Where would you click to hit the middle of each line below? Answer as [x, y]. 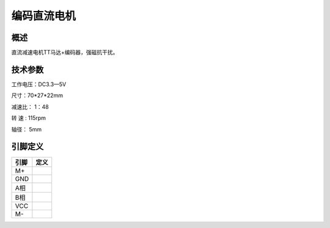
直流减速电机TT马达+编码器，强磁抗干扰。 [65, 53]
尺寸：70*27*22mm [37, 95]
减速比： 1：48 [30, 106]
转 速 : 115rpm [28, 118]
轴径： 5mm [27, 129]
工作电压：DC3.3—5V [39, 84]
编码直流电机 [44, 16]
